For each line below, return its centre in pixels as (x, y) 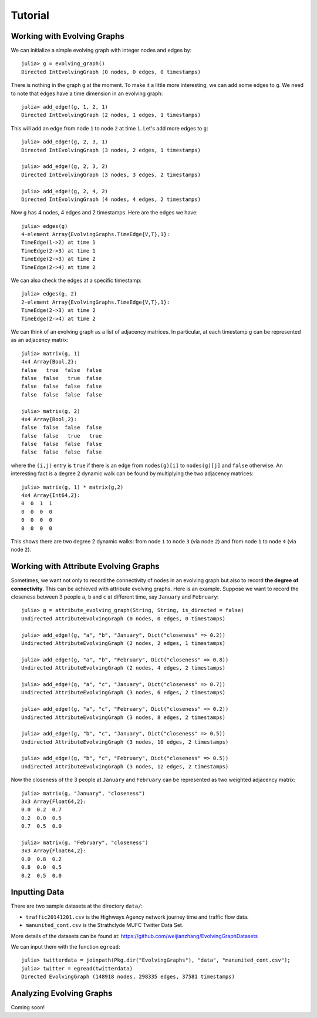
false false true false (62, 378)
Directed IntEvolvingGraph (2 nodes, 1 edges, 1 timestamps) (111, 115)
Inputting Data (38, 892)
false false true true (62, 436)
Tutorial (30, 15)
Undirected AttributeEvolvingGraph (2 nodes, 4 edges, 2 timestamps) (124, 668)
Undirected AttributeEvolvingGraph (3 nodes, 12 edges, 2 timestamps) (125, 766)
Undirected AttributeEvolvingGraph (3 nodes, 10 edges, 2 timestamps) (125, 742)
